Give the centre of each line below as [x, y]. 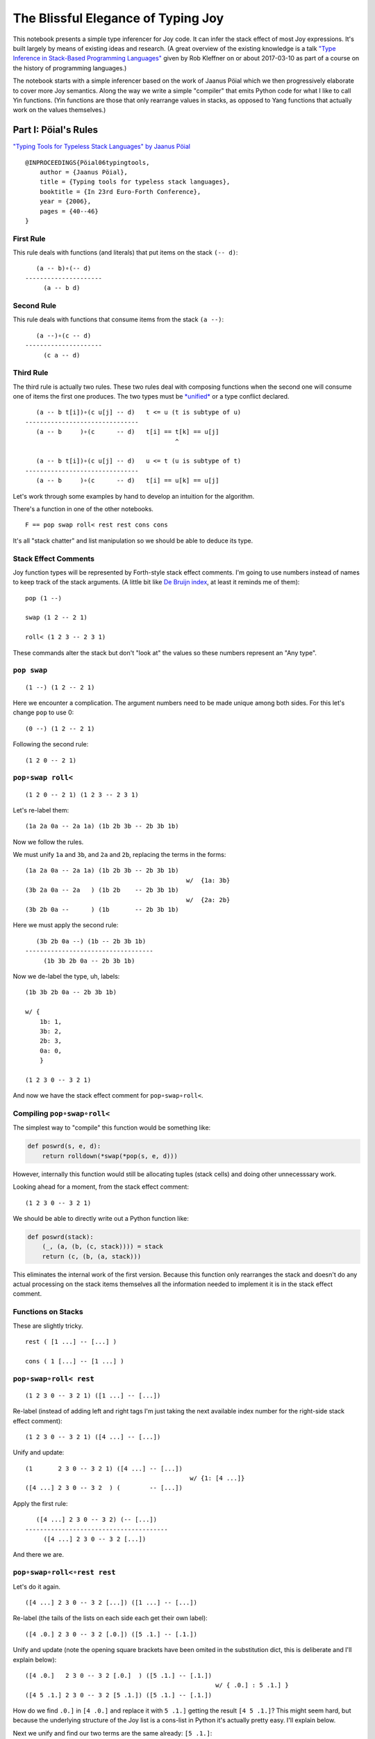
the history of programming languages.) [70, 68]
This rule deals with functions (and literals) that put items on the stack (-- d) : [125, 253]
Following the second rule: [51, 744]
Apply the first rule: [40, 1503]
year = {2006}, [65, 201]
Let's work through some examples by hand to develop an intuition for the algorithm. [134, 496]
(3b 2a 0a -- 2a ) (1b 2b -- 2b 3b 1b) [102, 890]
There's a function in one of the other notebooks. [83, 508]
